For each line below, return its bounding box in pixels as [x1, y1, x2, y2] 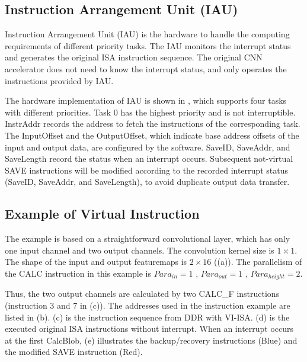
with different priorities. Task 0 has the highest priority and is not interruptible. [5, 105, 296, 118]
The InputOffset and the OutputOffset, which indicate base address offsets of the [5, 129, 299, 141]
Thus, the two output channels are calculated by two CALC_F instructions [5, 287, 280, 300]
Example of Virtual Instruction [5, 204, 200, 223]
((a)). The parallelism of [214, 255, 302, 268]
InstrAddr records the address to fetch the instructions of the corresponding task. [5, 117, 300, 130]
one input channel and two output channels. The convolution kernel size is [5, 244, 274, 256]
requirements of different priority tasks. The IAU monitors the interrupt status [5, 39, 291, 52]
